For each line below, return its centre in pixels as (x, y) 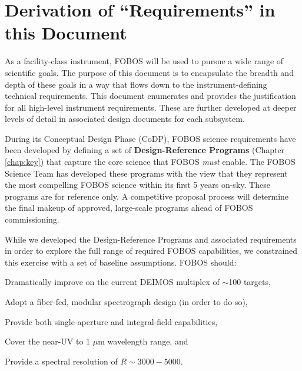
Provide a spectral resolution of (61, 361)
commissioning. (32, 219)
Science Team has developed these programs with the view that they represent (146, 173)
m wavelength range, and (143, 341)
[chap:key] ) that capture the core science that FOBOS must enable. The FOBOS (150, 162)
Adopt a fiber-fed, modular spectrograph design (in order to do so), (126, 302)
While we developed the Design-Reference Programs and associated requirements (151, 239)
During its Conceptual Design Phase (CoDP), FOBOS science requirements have (150, 138)
